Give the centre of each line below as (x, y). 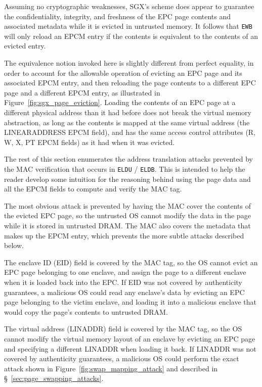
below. (14, 245)
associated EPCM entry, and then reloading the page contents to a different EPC (130, 83)
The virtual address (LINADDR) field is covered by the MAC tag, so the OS (123, 329)
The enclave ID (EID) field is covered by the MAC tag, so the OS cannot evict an (131, 262)
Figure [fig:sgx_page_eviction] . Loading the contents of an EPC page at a (120, 102)
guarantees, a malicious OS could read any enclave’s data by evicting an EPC (124, 292)
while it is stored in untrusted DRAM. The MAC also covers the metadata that (127, 225)
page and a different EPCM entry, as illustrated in (82, 92)
